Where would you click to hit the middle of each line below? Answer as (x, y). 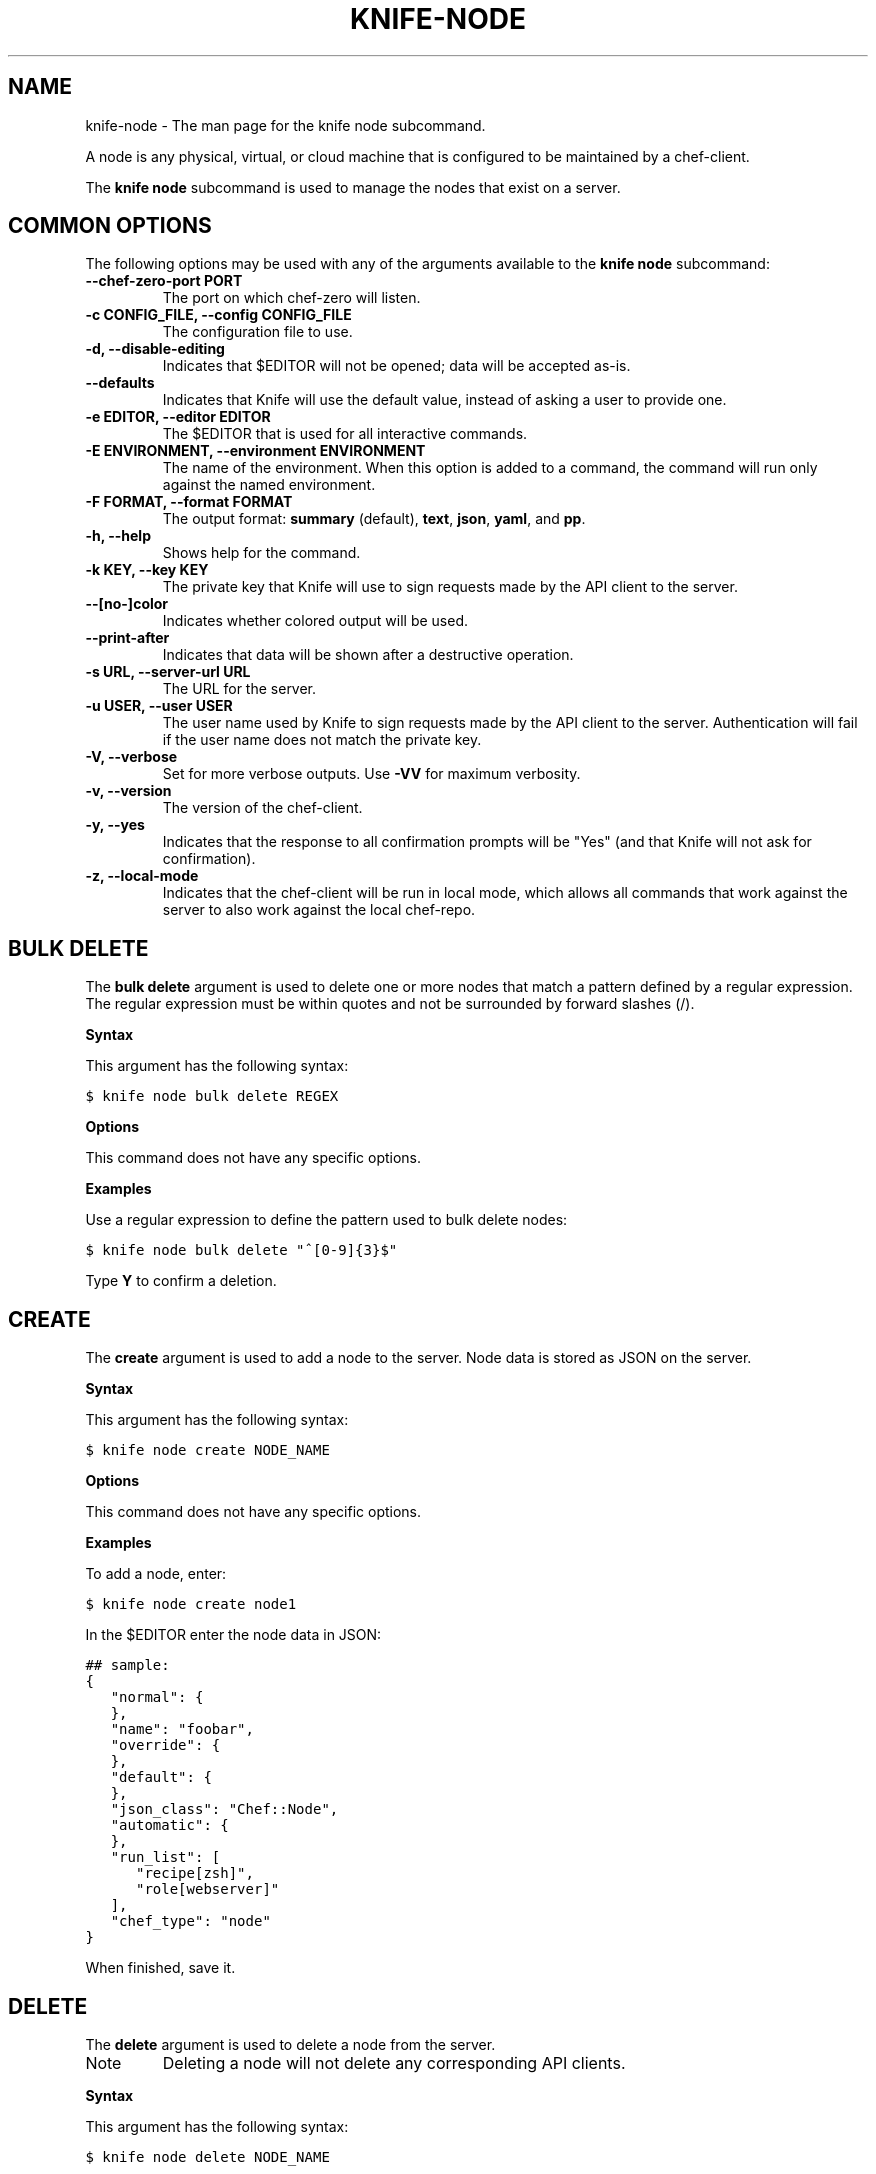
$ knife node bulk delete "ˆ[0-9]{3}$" (241, 1250)
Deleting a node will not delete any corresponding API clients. (394, 2062)
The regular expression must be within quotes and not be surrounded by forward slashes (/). (390, 1004)
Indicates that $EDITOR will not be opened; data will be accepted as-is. (396, 366)
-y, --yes (115, 825)
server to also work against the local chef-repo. (319, 910)
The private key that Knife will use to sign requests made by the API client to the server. (450, 587)
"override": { (165, 1745)
